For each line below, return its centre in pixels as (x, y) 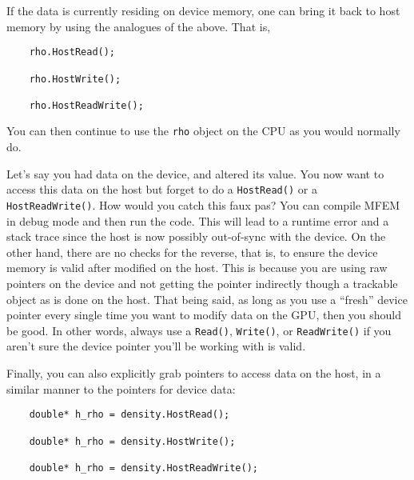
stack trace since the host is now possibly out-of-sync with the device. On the (196, 236)
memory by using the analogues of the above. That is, (139, 26)
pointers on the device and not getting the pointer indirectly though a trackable (202, 283)
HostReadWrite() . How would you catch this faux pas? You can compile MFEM (203, 204)
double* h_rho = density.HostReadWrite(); (143, 468)
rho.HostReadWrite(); (86, 105)
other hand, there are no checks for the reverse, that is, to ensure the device (192, 252)
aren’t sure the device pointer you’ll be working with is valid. (156, 346)
